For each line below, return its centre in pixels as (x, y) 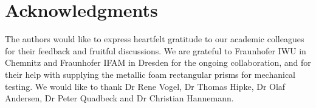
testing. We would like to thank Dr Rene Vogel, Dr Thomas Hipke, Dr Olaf (145, 86)
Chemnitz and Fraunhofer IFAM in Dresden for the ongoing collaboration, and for (158, 62)
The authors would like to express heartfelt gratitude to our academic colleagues (155, 39)
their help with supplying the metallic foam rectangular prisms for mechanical (150, 74)
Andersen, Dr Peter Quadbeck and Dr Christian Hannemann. (119, 98)
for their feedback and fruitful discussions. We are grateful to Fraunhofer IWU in (156, 50)
